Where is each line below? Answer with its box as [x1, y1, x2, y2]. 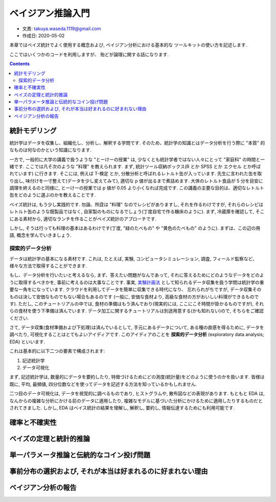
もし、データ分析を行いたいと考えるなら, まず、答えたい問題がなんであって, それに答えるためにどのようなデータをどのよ [9, 272, 264, 278]
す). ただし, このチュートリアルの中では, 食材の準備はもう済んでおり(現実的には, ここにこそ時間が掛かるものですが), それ [9, 300, 264, 306]
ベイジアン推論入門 [9, 8, 90, 19]
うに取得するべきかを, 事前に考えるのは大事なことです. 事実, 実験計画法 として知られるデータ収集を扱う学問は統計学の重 [9, 279, 264, 285]
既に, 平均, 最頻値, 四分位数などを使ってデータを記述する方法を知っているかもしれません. [9, 381, 197, 387]
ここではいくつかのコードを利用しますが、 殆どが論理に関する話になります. [9, 51, 169, 57]
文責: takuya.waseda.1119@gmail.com [22, 26, 101, 32]
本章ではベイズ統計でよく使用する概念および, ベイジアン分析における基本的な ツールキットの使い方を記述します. [9, 42, 247, 48]
